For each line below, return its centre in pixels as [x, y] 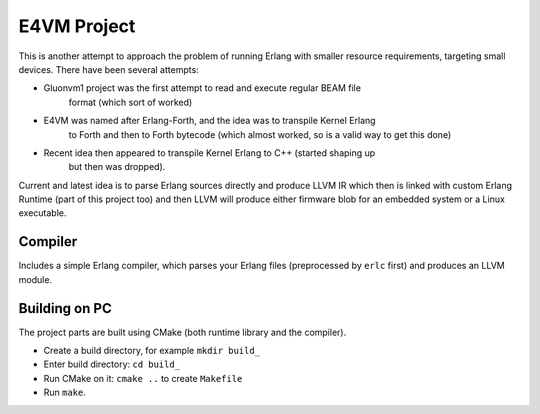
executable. [42, 213]
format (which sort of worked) [130, 102]
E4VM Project [77, 26]
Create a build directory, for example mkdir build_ [151, 351]
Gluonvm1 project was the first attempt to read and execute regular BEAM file [202, 88]
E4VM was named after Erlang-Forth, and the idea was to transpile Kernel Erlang [209, 121]
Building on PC [65, 308]
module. [35, 279]
